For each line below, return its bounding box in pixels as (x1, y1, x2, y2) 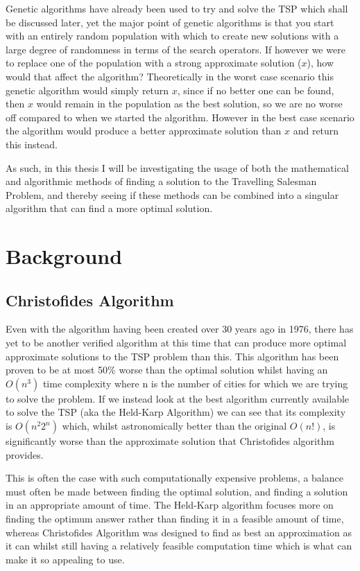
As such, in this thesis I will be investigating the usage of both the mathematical (6, 160, 349, 175)
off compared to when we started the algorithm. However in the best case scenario (6, 109, 354, 124)
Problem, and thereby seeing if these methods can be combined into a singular (6, 187, 339, 202)
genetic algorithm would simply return (6, 82, 169, 97)
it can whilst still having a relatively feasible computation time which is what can (6, 538, 352, 553)
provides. (6, 447, 44, 462)
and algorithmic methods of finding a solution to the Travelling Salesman (6, 174, 317, 188)
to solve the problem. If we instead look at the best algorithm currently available (6, 391, 350, 405)
